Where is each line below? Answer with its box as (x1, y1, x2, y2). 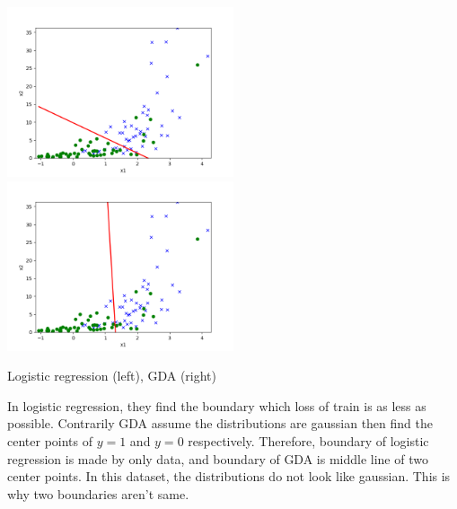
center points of (7, 431, 93, 450)
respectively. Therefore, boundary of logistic (188, 431, 429, 450)
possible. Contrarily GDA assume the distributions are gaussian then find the (7, 414, 433, 433)
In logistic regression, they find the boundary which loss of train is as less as (7, 396, 426, 415)
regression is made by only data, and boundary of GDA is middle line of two (7, 449, 428, 468)
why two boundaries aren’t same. (7, 484, 189, 503)
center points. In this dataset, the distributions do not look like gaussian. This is (7, 467, 451, 486)
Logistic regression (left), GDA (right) (7, 366, 217, 385)
